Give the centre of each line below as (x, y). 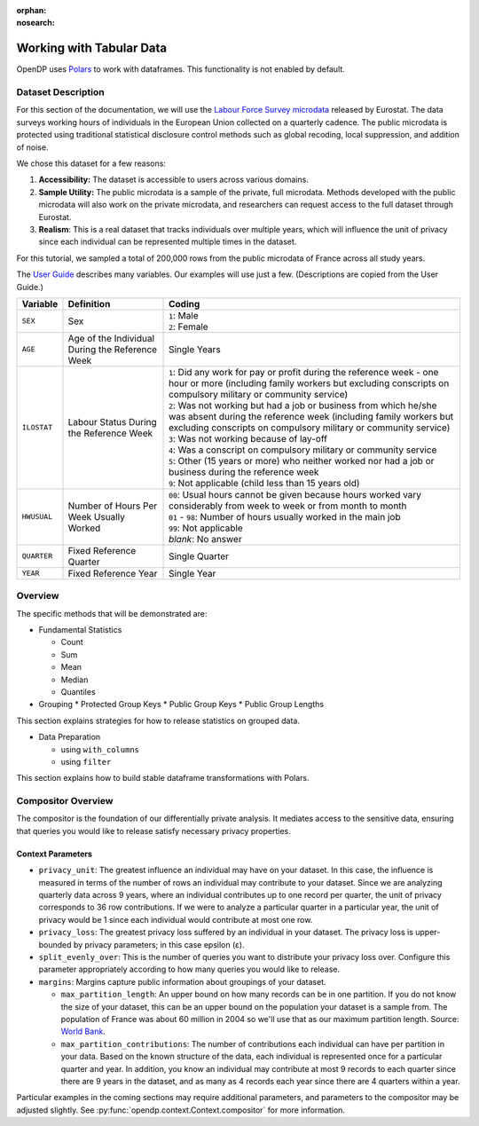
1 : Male (184, 315)
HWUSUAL (37, 517)
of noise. (32, 147)
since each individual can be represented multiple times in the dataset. (168, 242)
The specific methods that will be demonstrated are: (112, 613)
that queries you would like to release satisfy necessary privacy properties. (154, 831)
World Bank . (83, 1032)
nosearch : (35, 23)
